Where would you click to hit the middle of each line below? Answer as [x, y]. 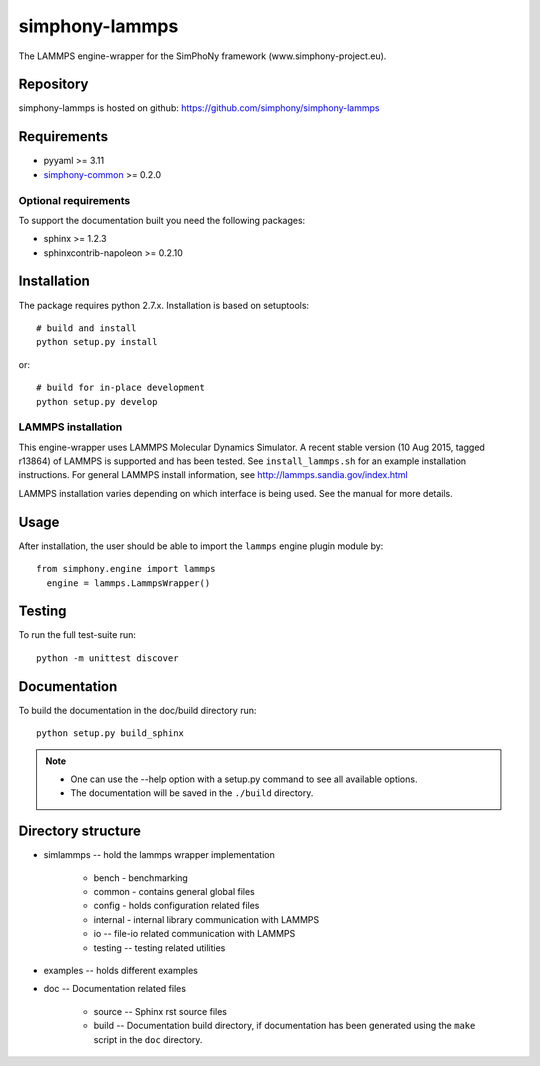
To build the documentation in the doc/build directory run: [137, 710]
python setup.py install [97, 342]
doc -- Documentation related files [115, 989]
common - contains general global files [174, 891]
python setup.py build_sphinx [110, 733]
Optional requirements [74, 200]
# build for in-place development [120, 388]
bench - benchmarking [141, 877]
